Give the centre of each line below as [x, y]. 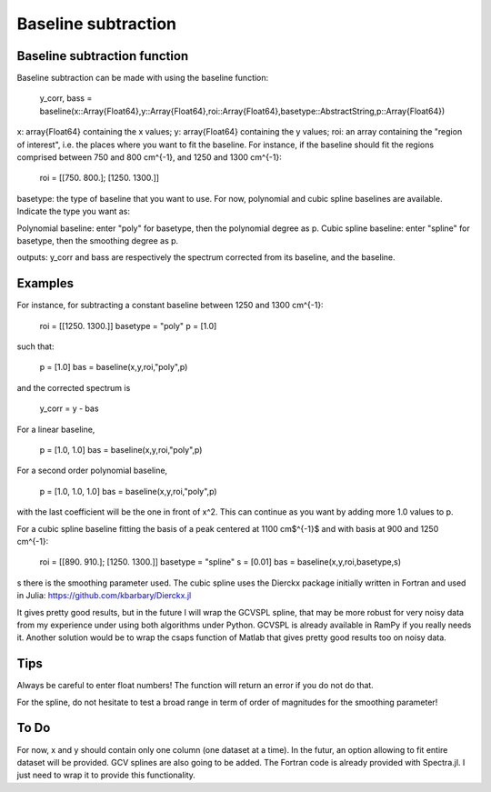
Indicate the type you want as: [74, 211]
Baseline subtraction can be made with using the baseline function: [143, 78]
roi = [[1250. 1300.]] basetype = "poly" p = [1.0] [128, 326]
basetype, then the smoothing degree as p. [98, 240]
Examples [45, 283]
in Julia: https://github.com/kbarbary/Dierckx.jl [104, 596]
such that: [35, 346]
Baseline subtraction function [103, 56]
